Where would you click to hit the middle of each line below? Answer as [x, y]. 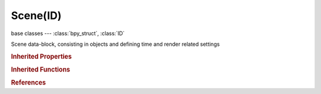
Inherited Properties [42, 57]
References [29, 83]
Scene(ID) [36, 15]
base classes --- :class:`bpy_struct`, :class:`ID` [68, 33]
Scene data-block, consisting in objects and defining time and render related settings [115, 44]
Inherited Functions [41, 70]
